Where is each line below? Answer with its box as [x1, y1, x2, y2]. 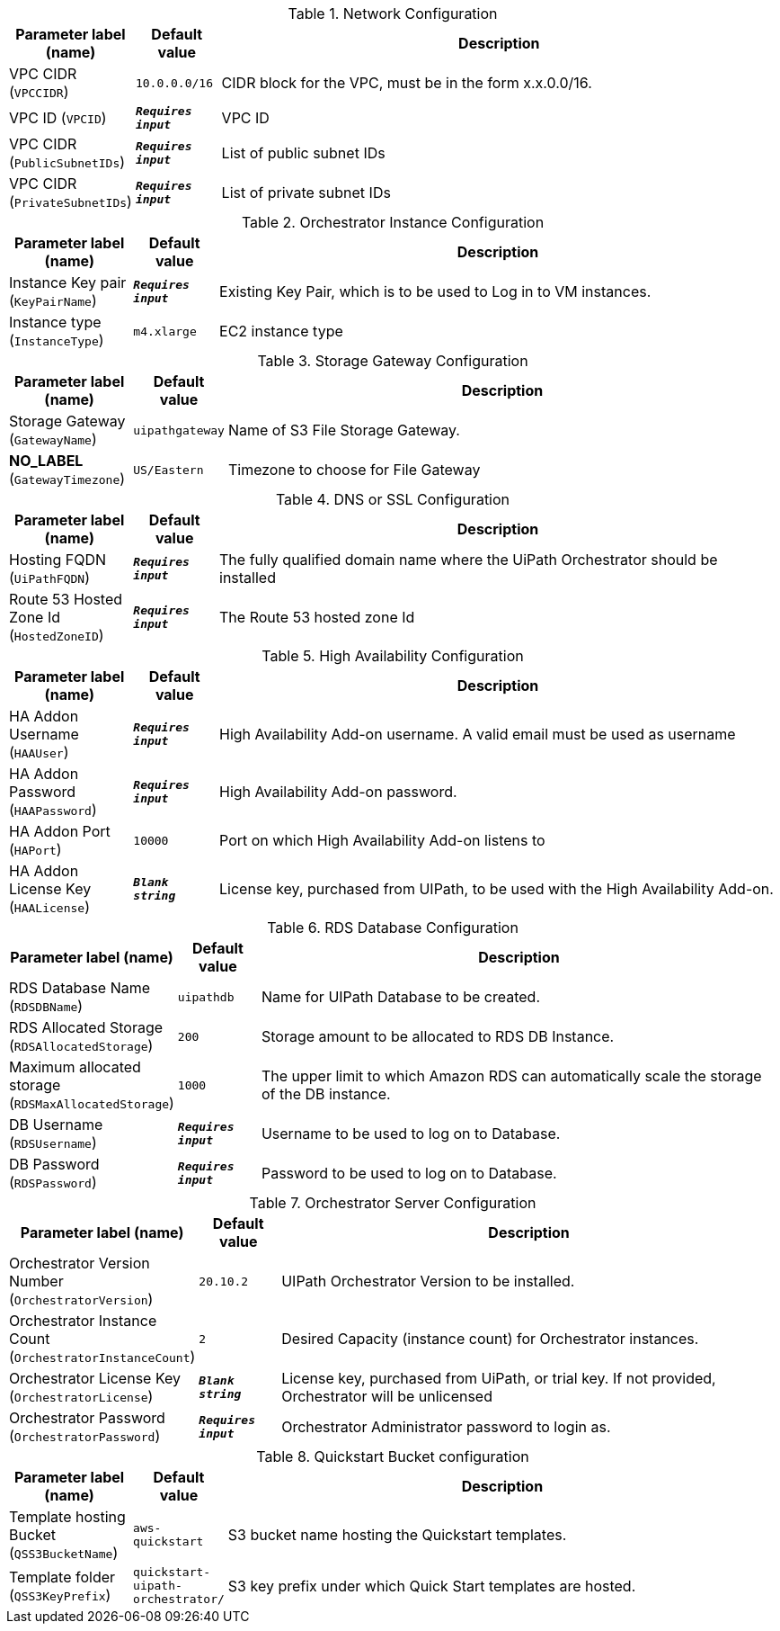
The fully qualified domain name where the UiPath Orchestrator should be [219, 551, 718, 569]
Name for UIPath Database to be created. [261, 988, 541, 1006]
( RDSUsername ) [9, 1134, 97, 1152]
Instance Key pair [9, 273, 127, 291]
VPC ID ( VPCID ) [9, 109, 107, 127]
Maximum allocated [9, 1058, 141, 1076]
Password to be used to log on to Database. [261, 1164, 557, 1182]
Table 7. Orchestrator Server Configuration [249, 1194, 536, 1212]
